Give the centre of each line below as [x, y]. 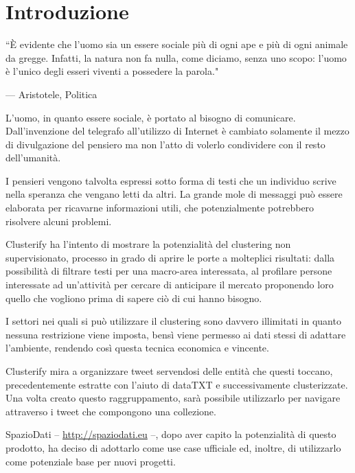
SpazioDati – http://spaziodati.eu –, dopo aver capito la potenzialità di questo [171, 434]
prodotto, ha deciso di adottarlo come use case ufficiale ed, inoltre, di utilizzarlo [173, 447]
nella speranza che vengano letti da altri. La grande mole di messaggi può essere [174, 194]
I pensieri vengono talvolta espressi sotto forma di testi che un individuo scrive [171, 180]
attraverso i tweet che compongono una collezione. [111, 411]
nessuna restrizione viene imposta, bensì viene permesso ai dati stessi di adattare [176, 334]
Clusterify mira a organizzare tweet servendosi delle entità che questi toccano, [169, 371]
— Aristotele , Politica [51, 94]
